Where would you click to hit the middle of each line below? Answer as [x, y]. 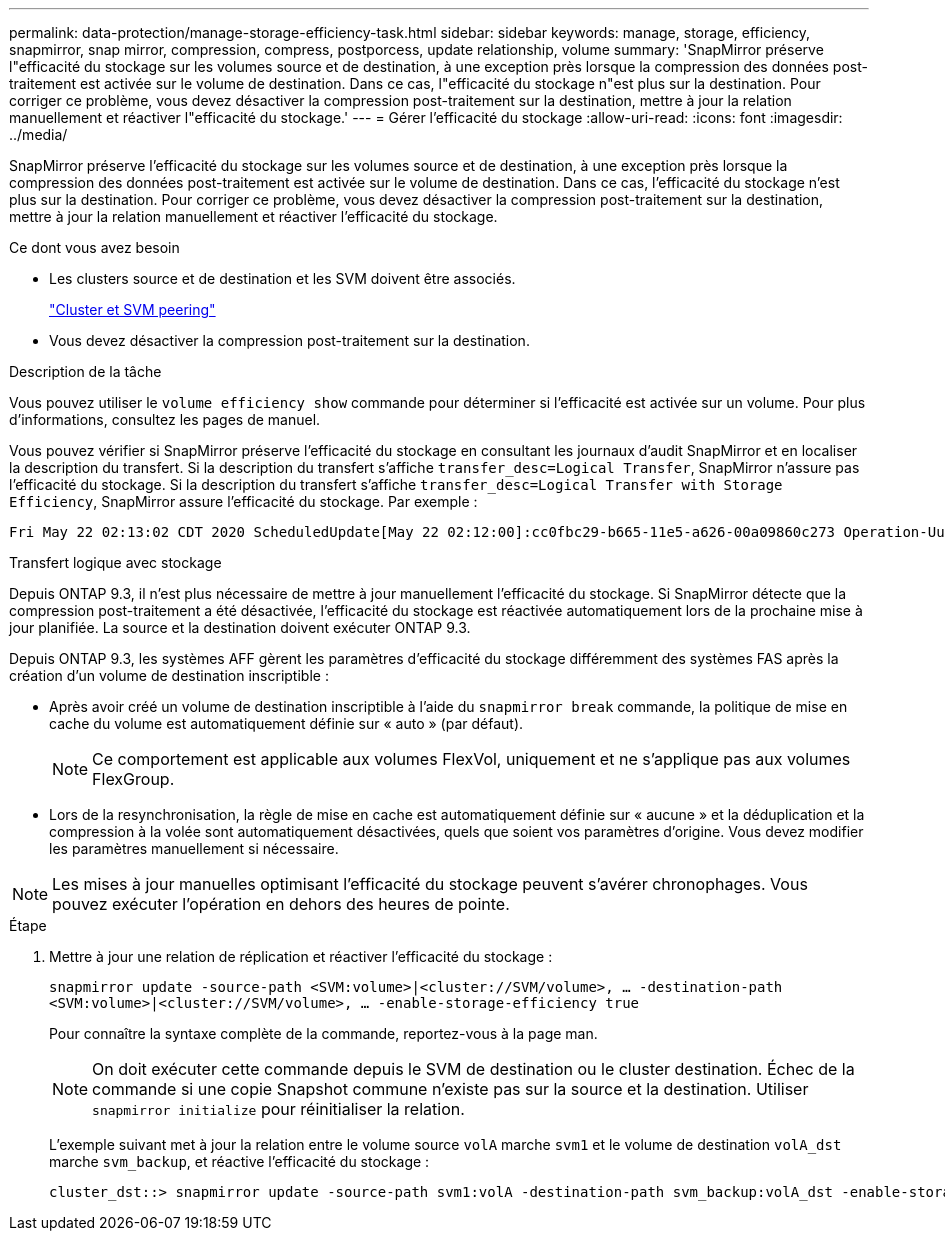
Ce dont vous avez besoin [94, 247]
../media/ [38, 134]
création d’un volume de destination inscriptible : [169, 675]
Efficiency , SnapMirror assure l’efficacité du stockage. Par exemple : [243, 501]
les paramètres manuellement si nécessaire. [194, 848]
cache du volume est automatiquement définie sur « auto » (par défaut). [286, 723]
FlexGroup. [133, 779]
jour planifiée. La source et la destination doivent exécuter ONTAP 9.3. [240, 627]
